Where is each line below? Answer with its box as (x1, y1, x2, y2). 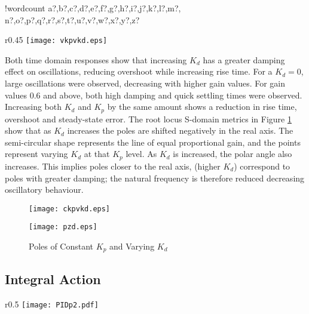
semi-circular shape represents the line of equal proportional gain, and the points (5, 136, 301, 148)
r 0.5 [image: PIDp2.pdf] (5, 297, 99, 310)
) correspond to (234, 159, 290, 172)
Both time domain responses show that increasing (5, 53, 187, 66)
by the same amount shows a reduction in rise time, (107, 100, 297, 113)
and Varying (109, 240, 155, 252)
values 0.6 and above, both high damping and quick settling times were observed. (5, 88, 302, 101)
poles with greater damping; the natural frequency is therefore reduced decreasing (5, 171, 305, 184)
